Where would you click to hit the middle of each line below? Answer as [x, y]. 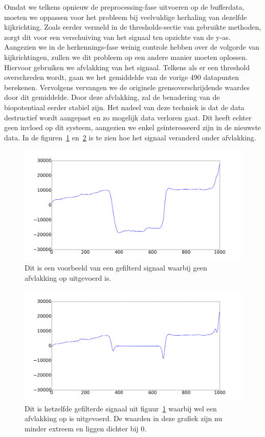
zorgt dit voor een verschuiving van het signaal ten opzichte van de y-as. [117, 37]
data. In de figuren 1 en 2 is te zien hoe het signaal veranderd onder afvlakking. [130, 137]
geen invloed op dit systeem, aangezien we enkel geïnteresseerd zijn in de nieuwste [133, 127]
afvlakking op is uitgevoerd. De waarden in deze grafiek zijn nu [124, 418]
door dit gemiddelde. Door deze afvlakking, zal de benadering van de [112, 97]
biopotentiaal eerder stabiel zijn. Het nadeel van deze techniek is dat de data [124, 107]
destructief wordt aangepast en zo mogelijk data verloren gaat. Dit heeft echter [128, 117]
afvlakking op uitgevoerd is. [68, 278]
